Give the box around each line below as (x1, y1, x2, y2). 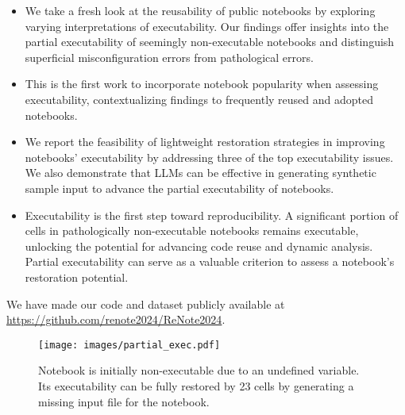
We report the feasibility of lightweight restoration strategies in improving (25, 133, 385, 150)
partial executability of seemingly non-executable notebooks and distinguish (25, 33, 395, 50)
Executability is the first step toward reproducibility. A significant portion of (25, 206, 399, 223)
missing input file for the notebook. (38, 393, 210, 409)
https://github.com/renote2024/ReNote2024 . (6, 311, 226, 328)
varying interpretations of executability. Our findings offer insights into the (25, 17, 389, 34)
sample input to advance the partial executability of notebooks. (25, 179, 334, 196)
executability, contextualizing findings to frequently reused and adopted (25, 90, 373, 107)
